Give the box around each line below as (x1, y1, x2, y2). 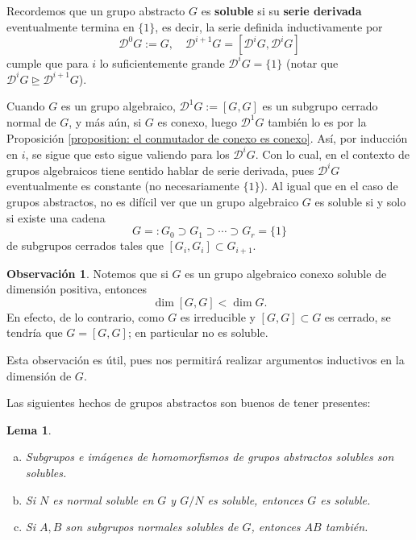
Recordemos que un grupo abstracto (6, 2, 185, 19)
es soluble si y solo (314, 193, 406, 210)
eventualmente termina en (6, 18, 135, 35)
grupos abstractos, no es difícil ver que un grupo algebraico (6, 193, 299, 210)
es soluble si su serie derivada (201, 2, 362, 19)
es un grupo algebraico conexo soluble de (185, 264, 387, 281)
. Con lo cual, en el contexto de (255, 145, 410, 162)
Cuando (6, 98, 45, 114)
